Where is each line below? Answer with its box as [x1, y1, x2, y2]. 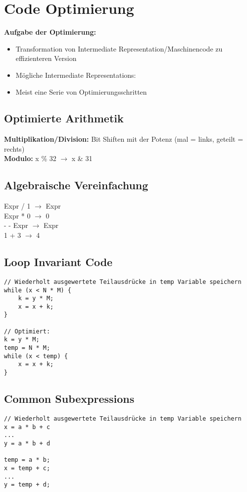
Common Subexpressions [4, 391, 135, 406]
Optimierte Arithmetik [4, 110, 124, 126]
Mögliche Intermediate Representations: [15, 69, 136, 80]
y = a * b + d [4, 439, 50, 447]
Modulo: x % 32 [4, 153, 56, 164]
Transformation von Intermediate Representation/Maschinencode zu [15, 43, 223, 54]
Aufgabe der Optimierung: [4, 27, 96, 37]
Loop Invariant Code [4, 254, 113, 270]
